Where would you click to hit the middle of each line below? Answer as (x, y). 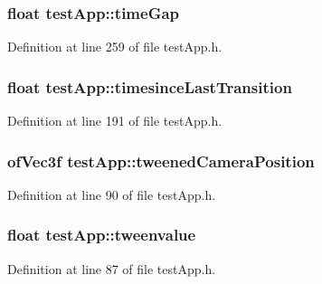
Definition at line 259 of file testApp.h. (115, 47)
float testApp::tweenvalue (102, 235)
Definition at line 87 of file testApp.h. (112, 268)
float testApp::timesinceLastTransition (150, 86)
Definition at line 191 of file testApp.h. (115, 121)
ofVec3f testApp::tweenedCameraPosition (161, 161)
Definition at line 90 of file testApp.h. (112, 194)
